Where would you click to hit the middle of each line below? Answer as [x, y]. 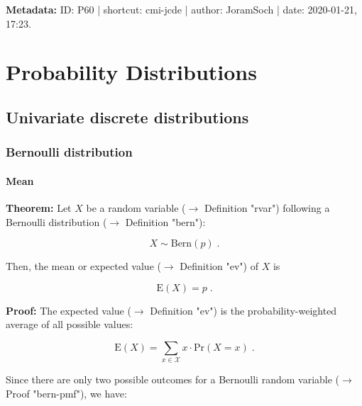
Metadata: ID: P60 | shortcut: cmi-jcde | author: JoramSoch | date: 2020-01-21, [181, 9]
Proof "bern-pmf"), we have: [66, 393]
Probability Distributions [131, 72]
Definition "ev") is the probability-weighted [243, 310]
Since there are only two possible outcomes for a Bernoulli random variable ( [173, 379]
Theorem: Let [39, 207]
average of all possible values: [70, 324]
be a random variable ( [136, 207]
